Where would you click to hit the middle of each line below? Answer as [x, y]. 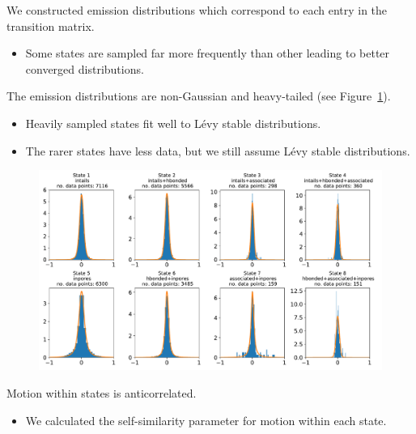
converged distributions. [85, 68]
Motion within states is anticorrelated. [102, 392]
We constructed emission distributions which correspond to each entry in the [197, 10]
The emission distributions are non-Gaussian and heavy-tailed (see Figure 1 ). [199, 96]
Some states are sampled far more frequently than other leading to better [208, 53]
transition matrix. [51, 26]
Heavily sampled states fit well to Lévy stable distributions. [173, 123]
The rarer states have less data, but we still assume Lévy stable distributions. [218, 150]
